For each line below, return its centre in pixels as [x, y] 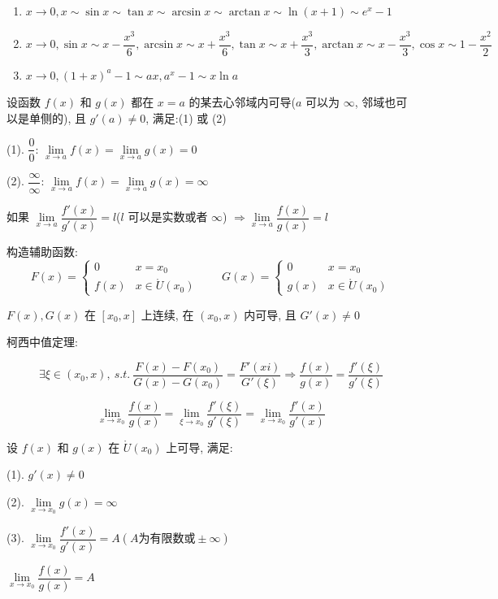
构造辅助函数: [42, 251]
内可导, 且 [270, 314]
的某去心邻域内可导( [243, 102]
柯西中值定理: [42, 342]
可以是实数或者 [168, 217]
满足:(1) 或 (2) [189, 117]
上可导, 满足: [199, 447]
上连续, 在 [167, 314]
